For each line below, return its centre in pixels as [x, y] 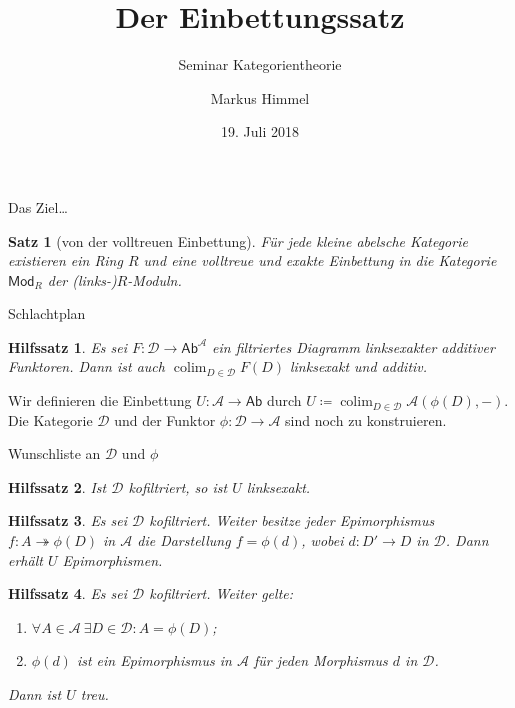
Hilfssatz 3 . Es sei [68, 520]
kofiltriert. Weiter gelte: [221, 593]
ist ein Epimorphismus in [154, 660]
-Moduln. [154, 279]
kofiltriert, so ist [178, 486]
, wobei [322, 540]
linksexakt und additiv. [358, 366]
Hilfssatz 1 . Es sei [68, 346]
